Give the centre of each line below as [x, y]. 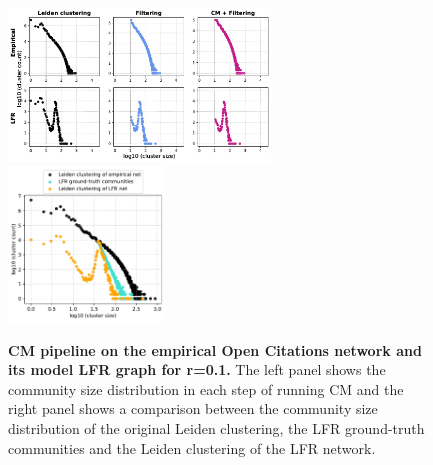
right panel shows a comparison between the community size [193, 408]
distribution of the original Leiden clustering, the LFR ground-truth [216, 428]
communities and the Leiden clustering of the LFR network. [192, 447]
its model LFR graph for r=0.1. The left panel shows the [197, 369]
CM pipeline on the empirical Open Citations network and [215, 349]
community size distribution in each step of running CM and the [206, 388]
